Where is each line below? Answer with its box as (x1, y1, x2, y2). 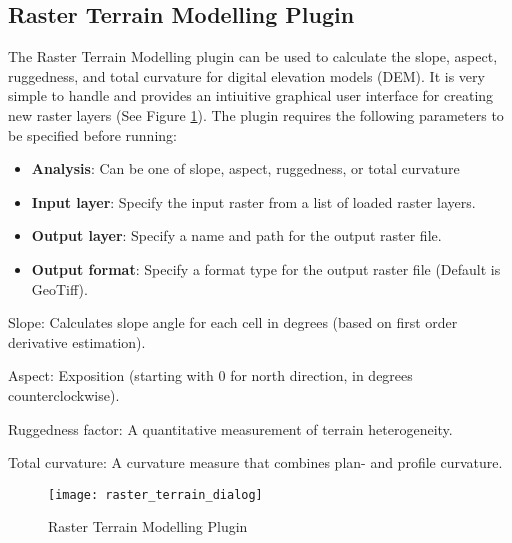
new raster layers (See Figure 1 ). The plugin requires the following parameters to (8, 104, 504, 125)
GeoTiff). (31, 278, 88, 299)
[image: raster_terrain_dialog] (48, 487, 263, 502)
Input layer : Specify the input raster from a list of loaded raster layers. (31, 191, 476, 212)
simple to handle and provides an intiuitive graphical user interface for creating (8, 85, 494, 106)
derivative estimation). (8, 331, 146, 352)
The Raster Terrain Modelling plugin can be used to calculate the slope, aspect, (8, 46, 498, 67)
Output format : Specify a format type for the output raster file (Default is (31, 258, 501, 279)
